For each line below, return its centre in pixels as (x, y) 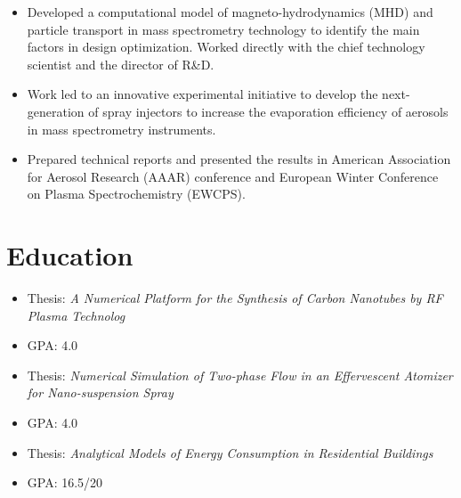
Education (70, 255)
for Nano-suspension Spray (100, 392)
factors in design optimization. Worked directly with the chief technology (226, 47)
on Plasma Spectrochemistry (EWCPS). (136, 194)
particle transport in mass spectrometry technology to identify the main (223, 29)
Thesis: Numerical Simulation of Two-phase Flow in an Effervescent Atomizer (240, 375)
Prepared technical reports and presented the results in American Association (239, 159)
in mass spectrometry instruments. (121, 129)
